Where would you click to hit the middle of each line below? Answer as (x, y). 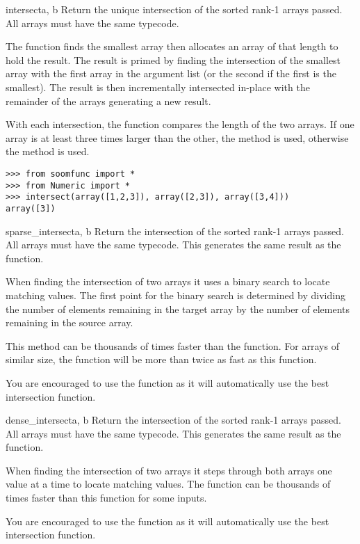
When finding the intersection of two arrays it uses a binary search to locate (168, 281)
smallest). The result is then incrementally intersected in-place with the (158, 87)
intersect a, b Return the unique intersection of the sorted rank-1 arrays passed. (174, 9)
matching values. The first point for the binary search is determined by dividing (175, 295)
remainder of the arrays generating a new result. (108, 101)
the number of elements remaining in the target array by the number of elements (178, 309)
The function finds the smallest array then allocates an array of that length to (172, 46)
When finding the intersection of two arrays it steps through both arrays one (169, 470)
